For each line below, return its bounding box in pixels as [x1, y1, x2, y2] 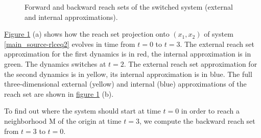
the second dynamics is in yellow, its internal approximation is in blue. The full [4, 68, 252, 79]
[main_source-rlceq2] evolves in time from [4, 38, 135, 49]
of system [204, 29, 233, 39]
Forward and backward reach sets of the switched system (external [25, 2, 233, 12]
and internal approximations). [25, 11, 118, 22]
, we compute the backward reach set [139, 115, 255, 126]
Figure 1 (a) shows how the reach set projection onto [4, 29, 170, 39]
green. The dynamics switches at [4, 58, 106, 69]
